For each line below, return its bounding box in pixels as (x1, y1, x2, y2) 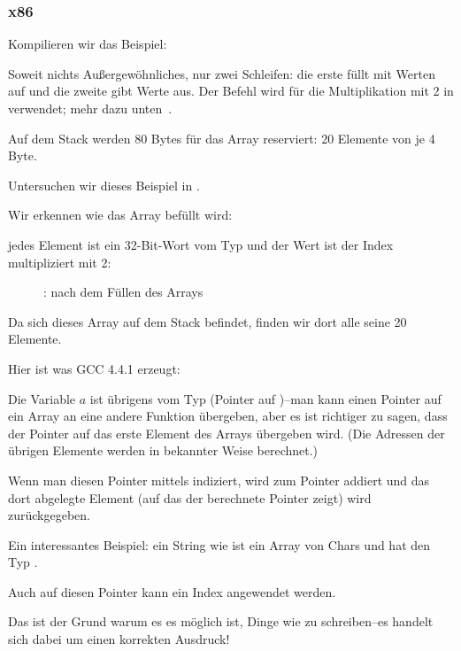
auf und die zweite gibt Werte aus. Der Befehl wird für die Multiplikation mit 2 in (8, 81, 454, 100)
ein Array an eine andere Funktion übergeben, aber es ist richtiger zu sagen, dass (8, 407, 448, 425)
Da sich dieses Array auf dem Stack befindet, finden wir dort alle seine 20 (8, 312, 407, 330)
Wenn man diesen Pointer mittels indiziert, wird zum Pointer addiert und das (8, 470, 430, 489)
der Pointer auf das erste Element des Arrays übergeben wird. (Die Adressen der (8, 423, 445, 442)
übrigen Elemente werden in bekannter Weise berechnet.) (8, 441, 319, 460)
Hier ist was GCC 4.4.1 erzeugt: (8, 359, 181, 377)
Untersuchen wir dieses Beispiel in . (8, 175, 200, 194)
